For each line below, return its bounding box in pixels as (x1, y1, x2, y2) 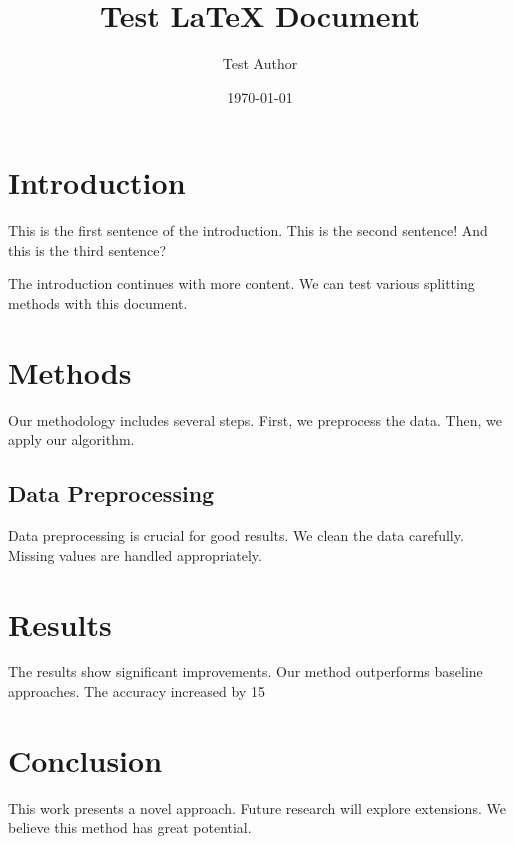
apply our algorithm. (8, 429, 135, 450)
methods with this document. (8, 293, 188, 314)
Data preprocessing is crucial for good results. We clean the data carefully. (8, 525, 464, 546)
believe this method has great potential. (8, 817, 252, 838)
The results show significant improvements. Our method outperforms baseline (8, 661, 483, 682)
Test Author (222, 53, 298, 74)
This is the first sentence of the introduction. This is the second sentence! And (8, 220, 488, 241)
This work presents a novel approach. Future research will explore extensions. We (8, 797, 506, 818)
